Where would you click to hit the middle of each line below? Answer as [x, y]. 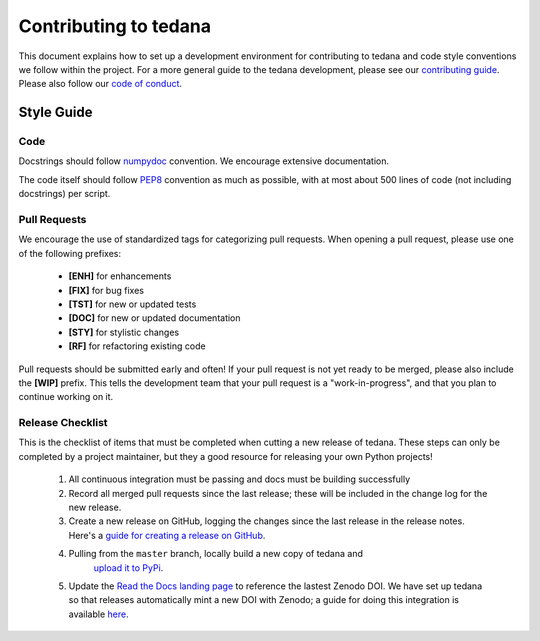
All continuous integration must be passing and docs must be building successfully [239, 479]
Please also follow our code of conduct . [100, 84]
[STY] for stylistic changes [124, 332]
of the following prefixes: [70, 253]
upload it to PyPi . [128, 567]
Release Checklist [63, 423]
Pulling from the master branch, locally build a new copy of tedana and [216, 554]
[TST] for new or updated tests [132, 304]
